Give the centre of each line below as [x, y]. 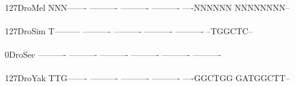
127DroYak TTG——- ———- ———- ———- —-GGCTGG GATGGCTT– [147, 78]
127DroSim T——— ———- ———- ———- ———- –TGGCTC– [129, 30]
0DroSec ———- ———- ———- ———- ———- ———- [113, 54]
